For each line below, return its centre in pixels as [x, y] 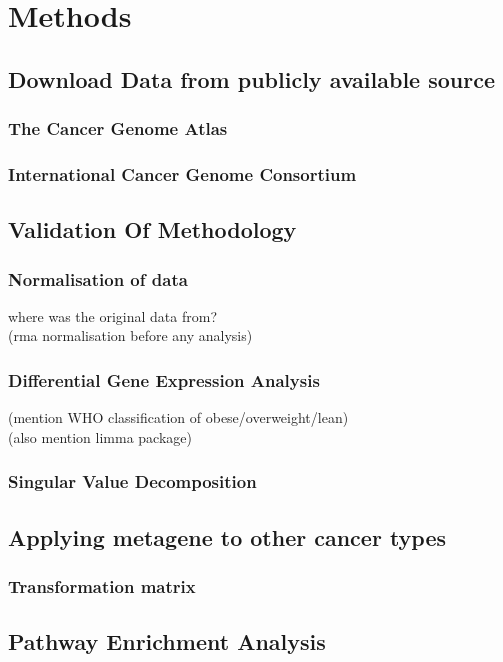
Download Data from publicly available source [251, 78]
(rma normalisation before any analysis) [130, 335]
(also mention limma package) [100, 436]
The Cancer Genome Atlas [118, 128]
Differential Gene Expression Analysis [164, 379]
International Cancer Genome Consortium [182, 173]
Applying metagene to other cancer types [227, 536]
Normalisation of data [98, 278]
